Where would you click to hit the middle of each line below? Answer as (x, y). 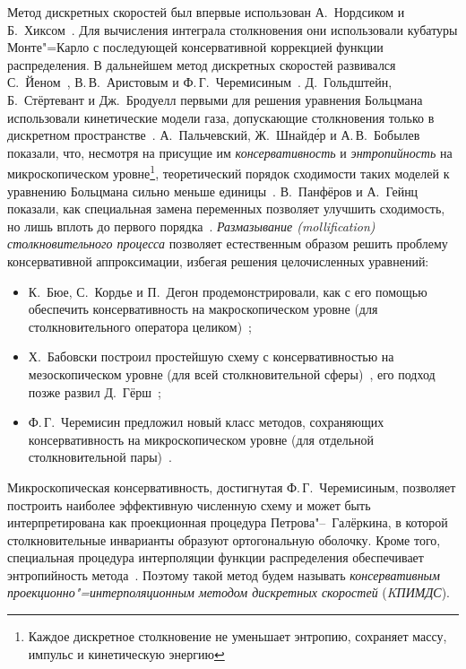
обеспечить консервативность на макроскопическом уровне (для (203, 309)
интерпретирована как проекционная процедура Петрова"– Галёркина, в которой (228, 522)
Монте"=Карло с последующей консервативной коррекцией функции (195, 47)
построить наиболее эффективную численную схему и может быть (189, 504)
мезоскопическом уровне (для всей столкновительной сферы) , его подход (232, 374)
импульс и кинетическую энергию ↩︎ (126, 653)
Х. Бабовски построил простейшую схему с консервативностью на (211, 356)
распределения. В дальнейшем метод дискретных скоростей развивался (202, 64)
